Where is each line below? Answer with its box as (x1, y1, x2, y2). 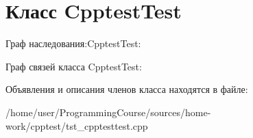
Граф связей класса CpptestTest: (5, 59, 142, 73)
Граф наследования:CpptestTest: (5, 36, 141, 51)
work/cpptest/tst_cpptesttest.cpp (5, 118, 148, 133)
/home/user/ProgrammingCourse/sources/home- (5, 105, 211, 119)
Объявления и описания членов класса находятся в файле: (5, 82, 248, 96)
